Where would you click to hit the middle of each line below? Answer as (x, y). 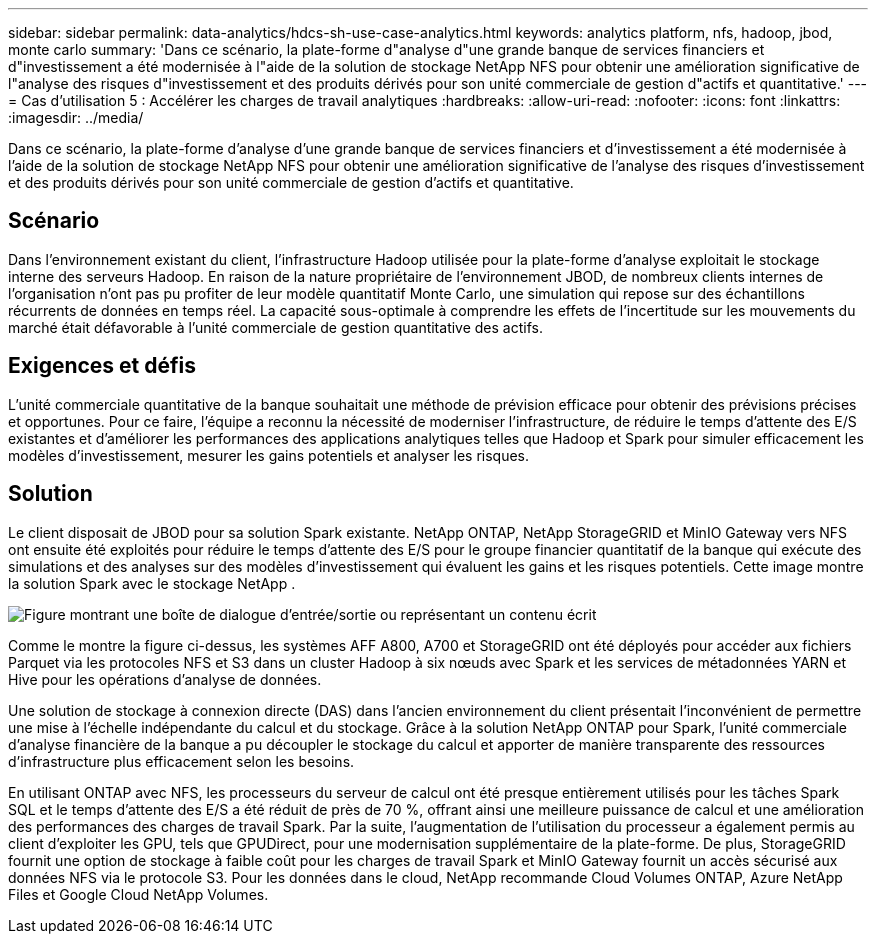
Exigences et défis (102, 366)
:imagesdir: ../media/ (76, 117)
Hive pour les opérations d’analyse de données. (165, 679)
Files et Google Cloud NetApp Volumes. (138, 894)
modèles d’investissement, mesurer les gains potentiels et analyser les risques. (269, 455)
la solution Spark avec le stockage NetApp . (152, 583)
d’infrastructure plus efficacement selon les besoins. (181, 761)
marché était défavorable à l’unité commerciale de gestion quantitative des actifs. (275, 327)
